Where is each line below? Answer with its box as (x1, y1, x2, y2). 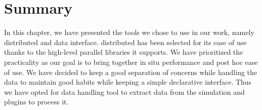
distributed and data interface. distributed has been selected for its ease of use (4, 36, 247, 47)
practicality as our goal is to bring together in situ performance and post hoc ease (4, 56, 258, 67)
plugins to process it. (4, 96, 69, 107)
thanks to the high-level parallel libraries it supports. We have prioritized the (4, 47, 243, 57)
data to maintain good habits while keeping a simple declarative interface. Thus (4, 77, 251, 87)
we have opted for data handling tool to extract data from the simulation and (4, 86, 245, 97)
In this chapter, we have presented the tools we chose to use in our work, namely (4, 27, 254, 38)
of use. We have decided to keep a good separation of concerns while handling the (4, 66, 257, 77)
